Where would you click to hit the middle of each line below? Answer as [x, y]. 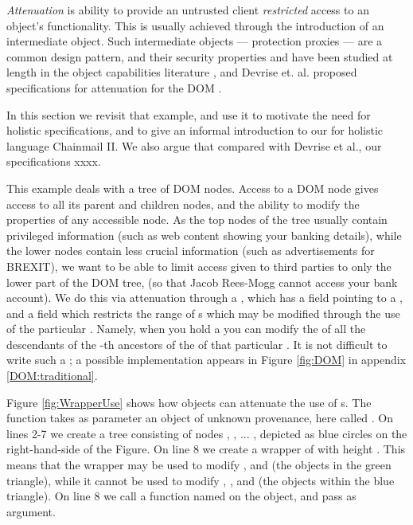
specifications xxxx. [54, 161]
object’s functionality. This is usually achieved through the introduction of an [195, 25]
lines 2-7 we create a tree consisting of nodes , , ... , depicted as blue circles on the [207, 433]
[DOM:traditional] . [52, 376]
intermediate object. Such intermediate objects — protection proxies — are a [195, 41]
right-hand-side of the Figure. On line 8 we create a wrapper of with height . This [206, 449]
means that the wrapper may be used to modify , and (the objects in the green [199, 465]
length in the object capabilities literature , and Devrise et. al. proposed [182, 72]
